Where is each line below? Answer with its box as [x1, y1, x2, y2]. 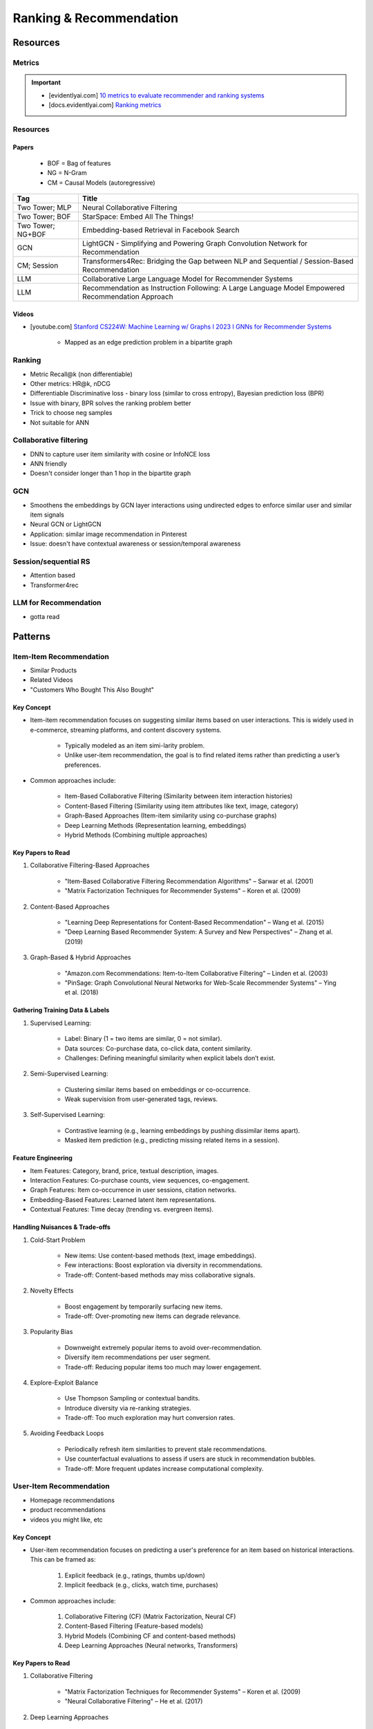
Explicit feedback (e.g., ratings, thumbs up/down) [64, 1571, 205, 1580]
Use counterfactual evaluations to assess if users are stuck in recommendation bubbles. [64, 1454, 316, 1463]
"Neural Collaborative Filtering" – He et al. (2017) [64, 1697, 203, 1705]
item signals [30, 510, 65, 519]
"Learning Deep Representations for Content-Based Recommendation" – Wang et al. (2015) [64, 918, 325, 926]
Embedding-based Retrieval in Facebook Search [82, 225, 240, 235]
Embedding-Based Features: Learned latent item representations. [30, 1195, 217, 1203]
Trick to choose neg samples [30, 409, 113, 417]
